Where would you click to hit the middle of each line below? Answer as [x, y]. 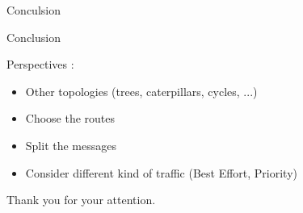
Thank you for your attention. [81, 200]
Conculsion [34, 10]
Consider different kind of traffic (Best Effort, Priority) [162, 172]
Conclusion [34, 37]
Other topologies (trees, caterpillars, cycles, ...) [141, 91]
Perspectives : [40, 64]
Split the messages [71, 145]
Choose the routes [70, 118]
